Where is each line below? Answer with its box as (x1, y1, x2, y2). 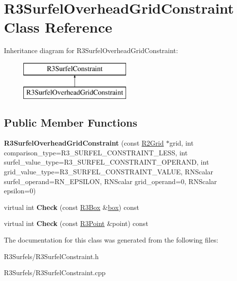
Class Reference (4, 17, 112, 37)
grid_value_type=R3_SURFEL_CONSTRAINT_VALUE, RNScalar (4, 167, 214, 177)
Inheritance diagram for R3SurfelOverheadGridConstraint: (4, 45, 178, 56)
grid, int (169, 138, 194, 148)
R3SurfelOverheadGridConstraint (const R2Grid (4, 138, 164, 148)
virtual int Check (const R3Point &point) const (4, 218, 148, 228)
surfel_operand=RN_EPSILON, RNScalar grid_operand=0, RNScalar (4, 176, 217, 186)
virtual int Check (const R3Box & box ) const (4, 202, 139, 212)
